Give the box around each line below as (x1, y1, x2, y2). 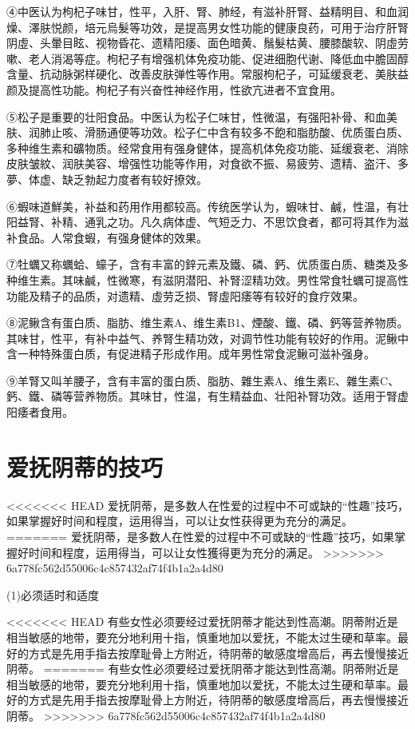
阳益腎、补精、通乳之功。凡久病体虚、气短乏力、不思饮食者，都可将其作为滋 (6, 213, 409, 230)
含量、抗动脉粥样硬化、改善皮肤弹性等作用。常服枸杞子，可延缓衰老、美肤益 (6, 66, 409, 82)
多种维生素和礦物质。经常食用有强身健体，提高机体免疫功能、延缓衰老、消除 (6, 139, 409, 156)
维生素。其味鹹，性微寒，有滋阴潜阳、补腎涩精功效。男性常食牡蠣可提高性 (17, 271, 409, 288)
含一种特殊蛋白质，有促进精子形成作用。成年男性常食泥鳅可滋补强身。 (6, 345, 375, 362)
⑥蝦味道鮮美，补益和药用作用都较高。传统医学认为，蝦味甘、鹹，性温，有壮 (6, 197, 409, 214)
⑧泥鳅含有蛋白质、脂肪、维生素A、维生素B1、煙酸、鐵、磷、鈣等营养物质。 (6, 314, 409, 331)
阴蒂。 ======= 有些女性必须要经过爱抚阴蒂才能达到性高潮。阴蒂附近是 (6, 660, 399, 677)
